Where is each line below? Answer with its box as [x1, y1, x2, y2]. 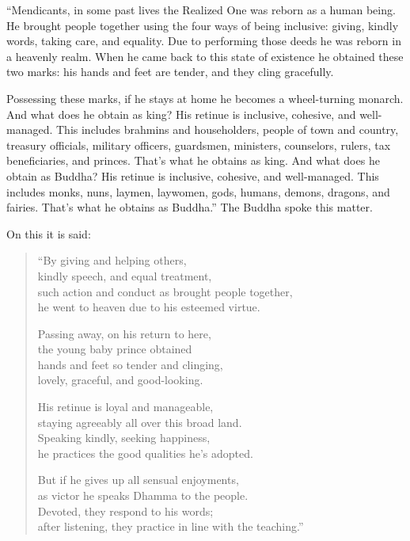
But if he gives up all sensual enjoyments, [37, 471, 239, 488]
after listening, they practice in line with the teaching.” [37, 518, 304, 535]
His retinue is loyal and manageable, [37, 398, 214, 415]
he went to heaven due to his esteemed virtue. [37, 299, 260, 315]
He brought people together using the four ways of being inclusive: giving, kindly [6, 17, 399, 33]
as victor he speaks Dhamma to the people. [37, 487, 249, 504]
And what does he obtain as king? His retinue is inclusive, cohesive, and [6, 105, 356, 122]
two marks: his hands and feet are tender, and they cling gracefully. [6, 63, 334, 80]
